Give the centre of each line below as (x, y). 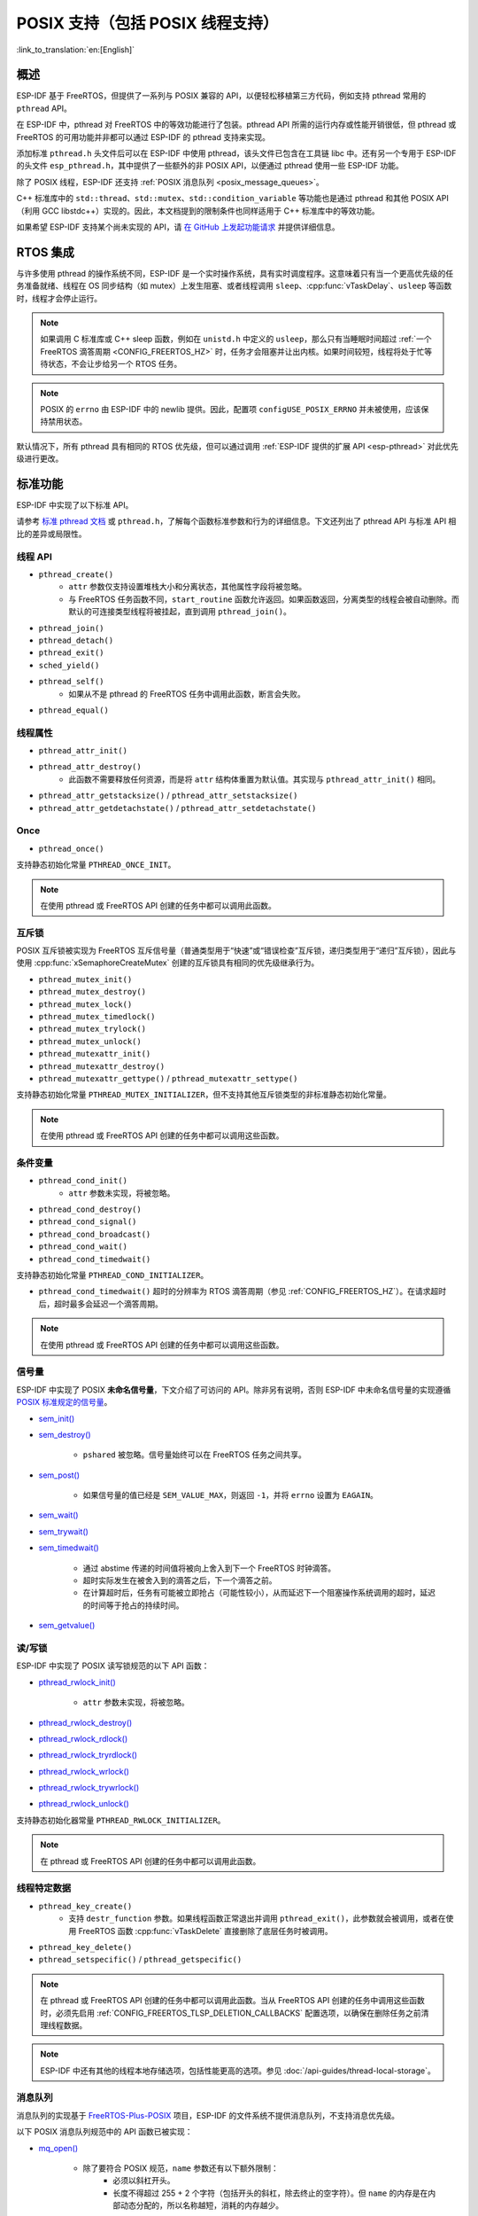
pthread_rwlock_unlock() (84, 1804)
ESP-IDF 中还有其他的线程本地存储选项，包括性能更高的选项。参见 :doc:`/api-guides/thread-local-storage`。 (238, 2071)
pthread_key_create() (85, 1906)
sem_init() (57, 1418)
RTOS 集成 (46, 252)
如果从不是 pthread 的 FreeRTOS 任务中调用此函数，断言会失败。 (187, 694)
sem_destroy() (65, 1434)
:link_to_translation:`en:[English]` (76, 50)
